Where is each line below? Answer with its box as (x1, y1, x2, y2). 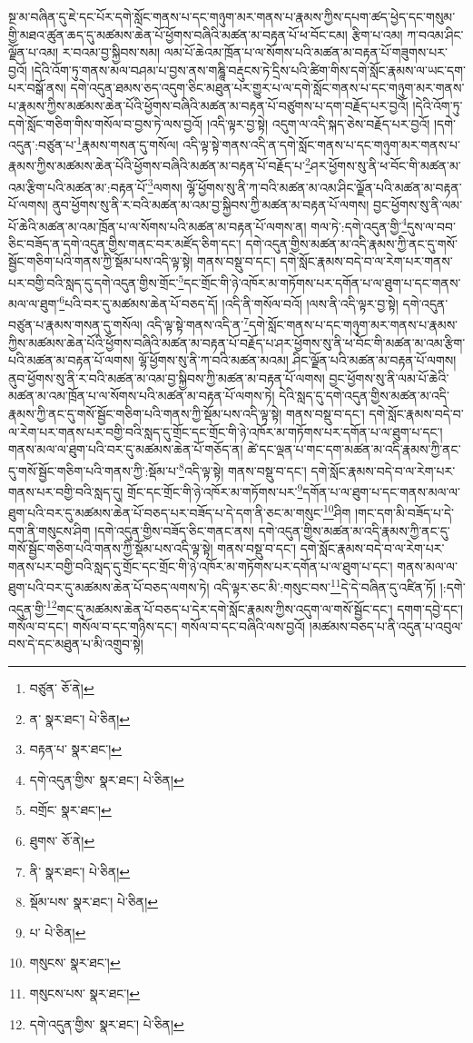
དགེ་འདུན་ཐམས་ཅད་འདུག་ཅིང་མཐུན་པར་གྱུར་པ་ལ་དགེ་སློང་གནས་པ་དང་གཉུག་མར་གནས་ (70, 78, 465, 97)
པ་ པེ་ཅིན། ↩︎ (29, 922, 86, 941)
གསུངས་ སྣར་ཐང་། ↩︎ (29, 953, 121, 972)
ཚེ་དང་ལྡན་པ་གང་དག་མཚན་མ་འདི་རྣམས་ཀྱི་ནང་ (247, 440, 461, 459)
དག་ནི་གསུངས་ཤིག (8, 521, 91, 540)
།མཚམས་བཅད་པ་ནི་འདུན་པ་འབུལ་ (309, 616, 463, 635)
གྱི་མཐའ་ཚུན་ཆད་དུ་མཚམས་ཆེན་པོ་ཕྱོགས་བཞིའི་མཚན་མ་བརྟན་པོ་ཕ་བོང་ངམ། (8, 25, 348, 44)
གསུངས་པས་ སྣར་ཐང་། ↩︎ (29, 984, 141, 1002)
